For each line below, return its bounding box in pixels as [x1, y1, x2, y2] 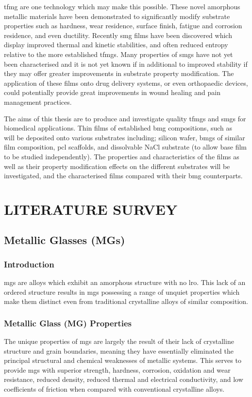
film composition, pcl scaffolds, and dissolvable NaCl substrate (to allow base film [4, 142, 247, 152]
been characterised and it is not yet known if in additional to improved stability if [4, 58, 248, 69]
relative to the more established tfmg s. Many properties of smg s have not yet [4, 49, 233, 59]
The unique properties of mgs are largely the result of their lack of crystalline [4, 336, 234, 346]
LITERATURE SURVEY [4, 199, 178, 219]
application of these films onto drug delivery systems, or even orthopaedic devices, [4, 77, 248, 88]
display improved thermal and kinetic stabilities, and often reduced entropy [4, 39, 228, 50]
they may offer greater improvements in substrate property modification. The [4, 68, 234, 78]
